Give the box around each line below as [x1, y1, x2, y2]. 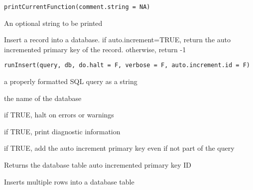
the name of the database [4, 93, 82, 103]
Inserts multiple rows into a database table [4, 176, 134, 187]
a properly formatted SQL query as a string [4, 76, 137, 87]
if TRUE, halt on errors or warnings [4, 109, 114, 120]
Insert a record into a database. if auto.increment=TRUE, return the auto [4, 34, 231, 45]
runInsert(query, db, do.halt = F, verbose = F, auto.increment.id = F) [4, 62, 250, 69]
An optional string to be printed [4, 17, 103, 28]
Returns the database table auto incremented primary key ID [4, 160, 191, 170]
